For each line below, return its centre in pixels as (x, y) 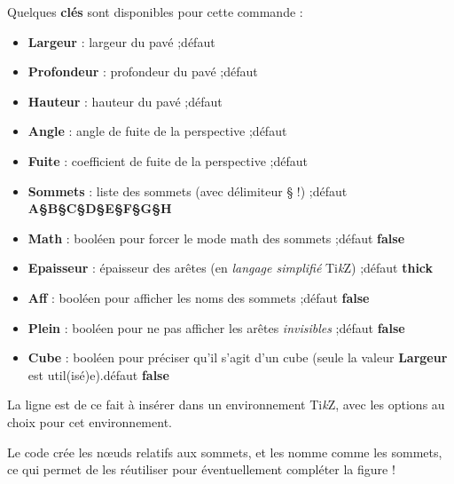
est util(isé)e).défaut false (98, 374)
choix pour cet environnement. (90, 421)
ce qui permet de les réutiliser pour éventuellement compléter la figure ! (201, 469)
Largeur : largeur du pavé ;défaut (121, 41)
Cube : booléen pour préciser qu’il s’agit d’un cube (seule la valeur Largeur (238, 357)
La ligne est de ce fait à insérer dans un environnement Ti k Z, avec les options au (226, 405)
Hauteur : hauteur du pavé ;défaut (125, 101)
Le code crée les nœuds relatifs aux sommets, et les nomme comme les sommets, (225, 452)
